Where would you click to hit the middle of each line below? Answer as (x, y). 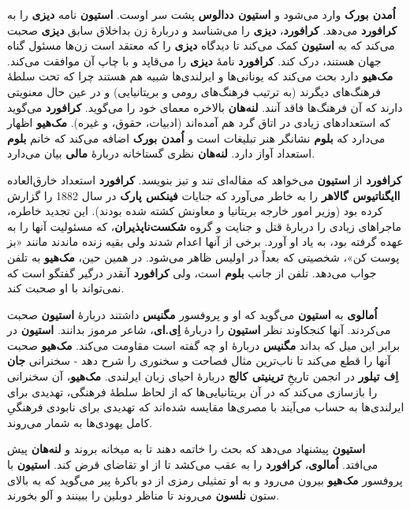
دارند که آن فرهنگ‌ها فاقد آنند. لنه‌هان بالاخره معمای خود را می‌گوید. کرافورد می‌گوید (205, 107)
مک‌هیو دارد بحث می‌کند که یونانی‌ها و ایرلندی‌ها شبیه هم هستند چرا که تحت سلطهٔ (200, 76)
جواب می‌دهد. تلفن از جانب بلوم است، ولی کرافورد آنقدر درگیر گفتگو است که (192, 272)
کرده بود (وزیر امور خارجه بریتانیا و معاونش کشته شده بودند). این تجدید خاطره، (195, 211)
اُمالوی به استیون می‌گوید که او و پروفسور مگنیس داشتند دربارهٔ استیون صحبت (192, 314)
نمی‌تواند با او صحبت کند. (66, 288)
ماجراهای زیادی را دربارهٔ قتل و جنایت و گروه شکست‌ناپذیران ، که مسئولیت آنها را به (205, 226)
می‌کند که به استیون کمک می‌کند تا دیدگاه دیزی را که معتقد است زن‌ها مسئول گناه (201, 45)
